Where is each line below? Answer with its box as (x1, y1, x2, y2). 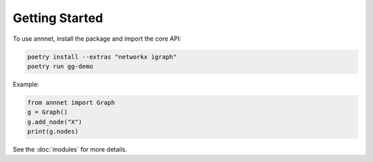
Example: (12, 80, 39, 88)
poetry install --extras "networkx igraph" (27, 52, 178, 61)
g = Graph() (27, 108, 68, 117)
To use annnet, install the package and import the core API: (12, 34, 182, 43)
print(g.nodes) (27, 128, 79, 136)
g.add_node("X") (27, 118, 83, 125)
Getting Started (12, 10, 104, 26)
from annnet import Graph (27, 99, 115, 106)
